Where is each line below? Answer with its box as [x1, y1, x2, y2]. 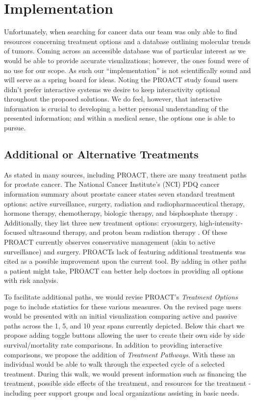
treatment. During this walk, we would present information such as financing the [4, 368, 247, 378]
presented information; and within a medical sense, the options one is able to [4, 113, 235, 123]
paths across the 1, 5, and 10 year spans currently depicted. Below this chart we [4, 320, 245, 330]
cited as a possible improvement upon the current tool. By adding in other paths [4, 256, 247, 266]
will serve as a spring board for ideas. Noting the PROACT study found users [4, 75, 238, 85]
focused [4, 227, 26, 237]
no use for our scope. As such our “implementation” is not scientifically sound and [4, 65, 251, 75]
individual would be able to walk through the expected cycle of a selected [4, 359, 225, 369]
